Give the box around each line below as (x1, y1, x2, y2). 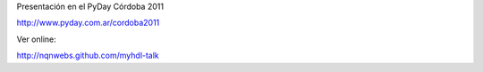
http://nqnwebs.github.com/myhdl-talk (16, 50, 160, 61)
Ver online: (16, 34, 57, 44)
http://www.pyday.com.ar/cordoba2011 (16, 18, 160, 28)
